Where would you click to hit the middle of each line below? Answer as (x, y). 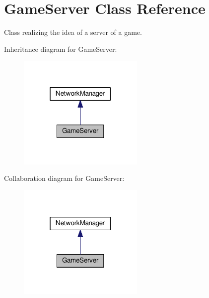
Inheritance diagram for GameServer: (61, 49)
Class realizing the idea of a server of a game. (73, 32)
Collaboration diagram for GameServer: (64, 178)
